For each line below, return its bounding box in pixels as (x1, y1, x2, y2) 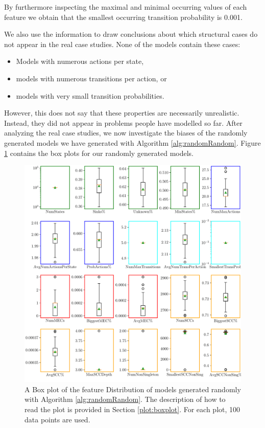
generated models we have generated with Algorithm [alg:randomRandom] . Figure (4, 137, 261, 148)
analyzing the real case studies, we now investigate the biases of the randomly (4, 127, 248, 138)
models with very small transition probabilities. (16, 90, 164, 101)
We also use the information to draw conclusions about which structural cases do (4, 29, 258, 39)
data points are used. (25, 414, 90, 424)
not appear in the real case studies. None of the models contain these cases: (4, 38, 240, 49)
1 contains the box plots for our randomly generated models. (4, 147, 194, 158)
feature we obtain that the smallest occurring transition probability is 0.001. (4, 11, 243, 22)
